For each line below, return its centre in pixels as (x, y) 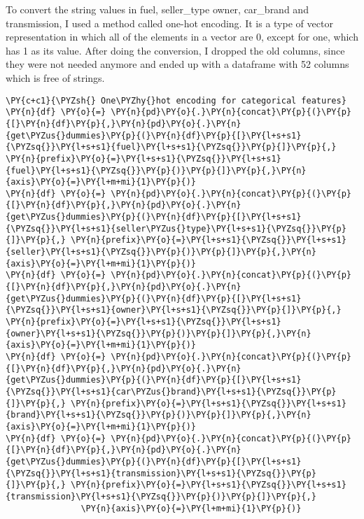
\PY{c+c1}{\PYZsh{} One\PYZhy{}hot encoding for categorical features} (176, 100)
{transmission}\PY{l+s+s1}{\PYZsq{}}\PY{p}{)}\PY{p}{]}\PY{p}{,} (161, 496)
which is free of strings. (55, 77)
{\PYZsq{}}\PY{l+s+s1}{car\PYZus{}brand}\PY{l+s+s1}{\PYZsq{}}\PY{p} (171, 391)
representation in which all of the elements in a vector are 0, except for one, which (182, 37)
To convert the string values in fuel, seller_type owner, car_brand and (157, 9)
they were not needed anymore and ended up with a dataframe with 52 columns (177, 64)
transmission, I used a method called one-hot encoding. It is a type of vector (169, 23)
